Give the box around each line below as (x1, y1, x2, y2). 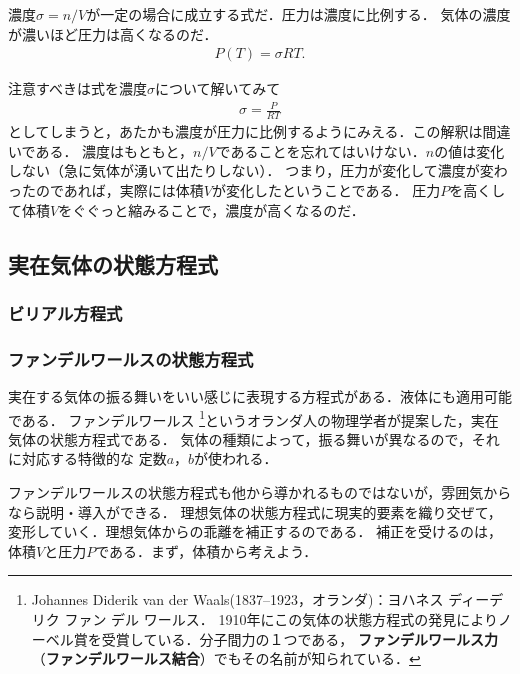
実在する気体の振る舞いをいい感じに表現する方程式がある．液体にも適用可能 (8, 386, 512, 406)
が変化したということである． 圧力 (212, 179, 441, 200)
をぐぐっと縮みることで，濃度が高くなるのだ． (58, 199, 365, 220)
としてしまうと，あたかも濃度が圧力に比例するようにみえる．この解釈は (8, 121, 483, 142)
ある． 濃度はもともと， (35, 140, 193, 161)
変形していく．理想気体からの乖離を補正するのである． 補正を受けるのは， (8, 521, 503, 542)
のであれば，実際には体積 (35, 179, 204, 200)
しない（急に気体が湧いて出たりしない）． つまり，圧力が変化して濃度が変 (8, 160, 494, 181)
